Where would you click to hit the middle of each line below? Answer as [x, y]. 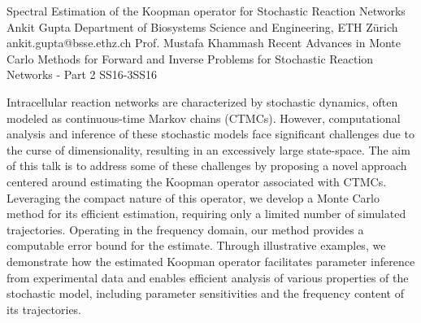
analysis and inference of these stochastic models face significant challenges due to [210, 134]
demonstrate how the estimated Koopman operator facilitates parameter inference [211, 261]
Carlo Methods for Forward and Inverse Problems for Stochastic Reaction [190, 58]
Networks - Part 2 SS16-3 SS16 [82, 74]
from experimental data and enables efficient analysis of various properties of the [208, 277]
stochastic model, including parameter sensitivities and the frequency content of [205, 293]
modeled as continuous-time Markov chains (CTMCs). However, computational [204, 118]
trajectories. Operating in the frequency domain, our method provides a [185, 229]
